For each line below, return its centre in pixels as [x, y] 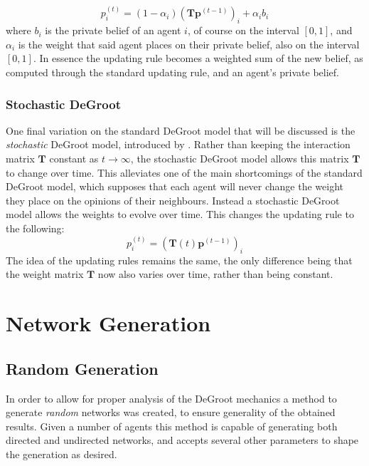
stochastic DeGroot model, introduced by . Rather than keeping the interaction [178, 144]
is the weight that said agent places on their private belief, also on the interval [189, 44]
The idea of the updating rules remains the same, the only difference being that [179, 260]
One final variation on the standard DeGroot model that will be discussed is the [181, 130]
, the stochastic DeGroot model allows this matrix [240, 159]
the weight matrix [45, 274]
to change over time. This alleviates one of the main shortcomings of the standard [184, 172]
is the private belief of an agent [113, 30]
